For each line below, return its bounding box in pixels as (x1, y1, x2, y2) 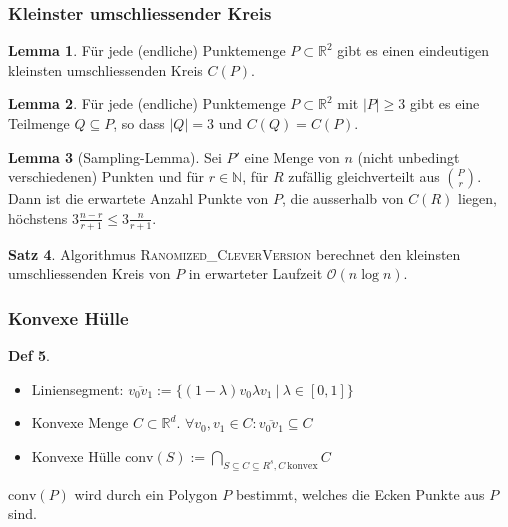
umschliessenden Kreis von (8, 263, 171, 284)
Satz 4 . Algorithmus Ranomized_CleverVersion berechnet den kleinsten (8, 243, 461, 264)
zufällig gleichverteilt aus (288, 166, 440, 187)
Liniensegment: (31, 378, 124, 399)
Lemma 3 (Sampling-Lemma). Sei (8, 146, 222, 167)
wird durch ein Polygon (74, 483, 218, 504)
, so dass (113, 113, 165, 133)
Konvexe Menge (31, 412, 129, 433)
